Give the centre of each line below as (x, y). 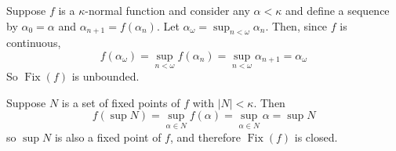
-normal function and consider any (167, 10)
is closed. (316, 137)
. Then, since (296, 25)
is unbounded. (105, 76)
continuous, (34, 43)
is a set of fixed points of (121, 102)
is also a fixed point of (108, 137)
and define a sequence (337, 10)
